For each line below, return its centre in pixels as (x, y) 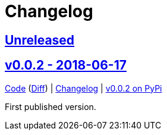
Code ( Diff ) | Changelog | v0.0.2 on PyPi (83, 88)
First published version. (51, 106)
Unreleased (40, 40)
